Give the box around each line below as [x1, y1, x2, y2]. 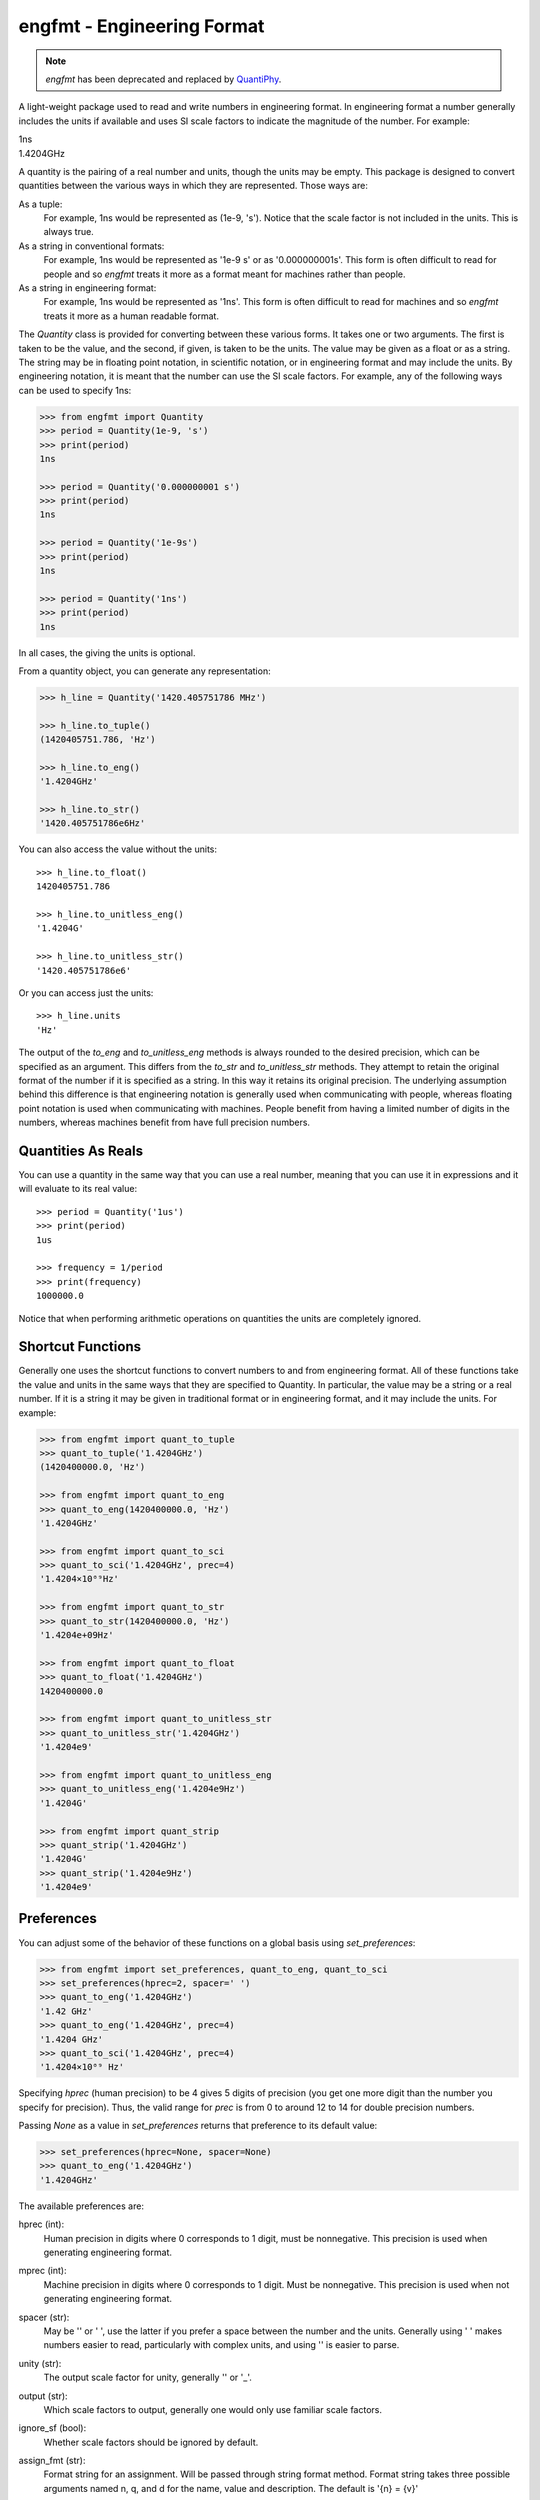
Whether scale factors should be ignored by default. [43, 2436, 259, 2448]
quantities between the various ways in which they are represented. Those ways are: [18, 180, 369, 192]
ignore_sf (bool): [18, 2422, 87, 2434]
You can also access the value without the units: [18, 843, 218, 855]
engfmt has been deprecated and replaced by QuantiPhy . [45, 73, 282, 85]
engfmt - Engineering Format [18, 15, 265, 37]
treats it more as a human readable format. [43, 310, 220, 322]
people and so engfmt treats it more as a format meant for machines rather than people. [43, 268, 406, 280]
